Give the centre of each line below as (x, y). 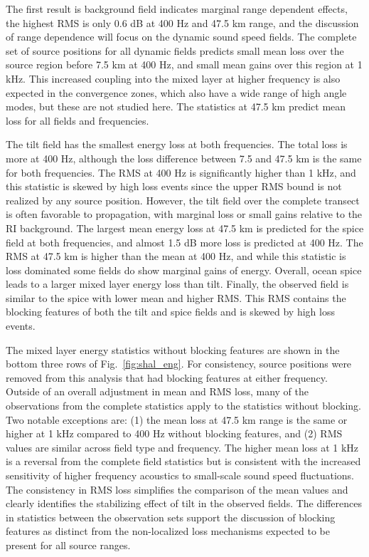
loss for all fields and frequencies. (77, 120)
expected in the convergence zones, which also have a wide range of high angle (176, 92)
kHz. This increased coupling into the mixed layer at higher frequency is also (173, 78)
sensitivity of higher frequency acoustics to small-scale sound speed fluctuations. (180, 475)
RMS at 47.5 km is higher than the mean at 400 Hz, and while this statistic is (176, 256)
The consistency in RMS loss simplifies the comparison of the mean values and (177, 489)
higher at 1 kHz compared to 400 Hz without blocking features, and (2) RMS (174, 433)
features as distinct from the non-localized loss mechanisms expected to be (168, 531)
